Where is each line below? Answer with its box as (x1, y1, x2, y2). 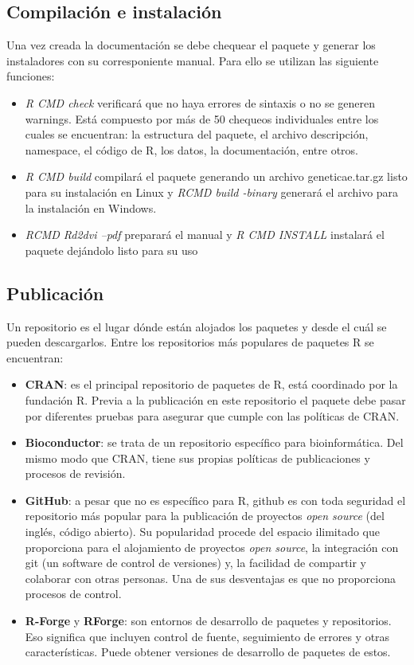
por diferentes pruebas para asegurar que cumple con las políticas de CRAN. (25, 407, 400, 424)
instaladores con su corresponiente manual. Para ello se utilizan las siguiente (6, 52, 379, 68)
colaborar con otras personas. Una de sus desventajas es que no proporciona (25, 569, 396, 586)
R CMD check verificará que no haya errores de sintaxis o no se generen (25, 94, 376, 111)
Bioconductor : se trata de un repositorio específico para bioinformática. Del (25, 434, 404, 451)
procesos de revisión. (25, 465, 126, 482)
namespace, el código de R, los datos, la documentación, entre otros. (25, 141, 359, 158)
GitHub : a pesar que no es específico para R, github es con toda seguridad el (25, 491, 406, 508)
